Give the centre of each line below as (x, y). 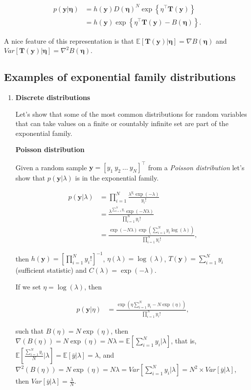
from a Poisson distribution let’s (196, 167)
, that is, (184, 341)
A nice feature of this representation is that (69, 40)
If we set (28, 287)
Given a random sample (51, 167)
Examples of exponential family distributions (120, 77)
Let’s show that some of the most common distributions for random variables (131, 114)
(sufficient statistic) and (51, 270)
